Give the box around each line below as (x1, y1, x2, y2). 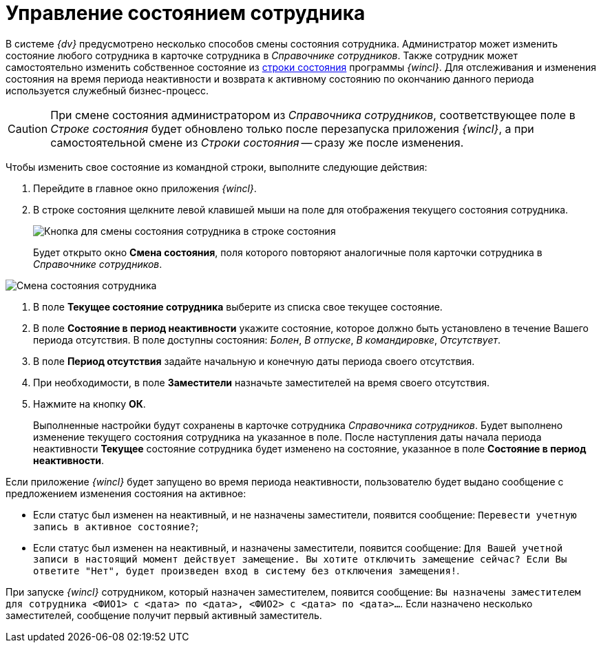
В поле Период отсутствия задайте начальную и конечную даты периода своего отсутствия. (33, 355, 475, 367)
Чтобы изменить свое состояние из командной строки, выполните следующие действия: (6, 160, 428, 173)
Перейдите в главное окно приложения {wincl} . (33, 182, 257, 194)
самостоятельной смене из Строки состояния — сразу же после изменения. (50, 135, 464, 149)
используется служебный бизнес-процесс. (6, 84, 209, 96)
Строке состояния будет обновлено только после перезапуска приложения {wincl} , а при (50, 121, 534, 136)
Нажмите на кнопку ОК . (33, 397, 146, 410)
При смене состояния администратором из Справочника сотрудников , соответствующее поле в (50, 107, 576, 122)
